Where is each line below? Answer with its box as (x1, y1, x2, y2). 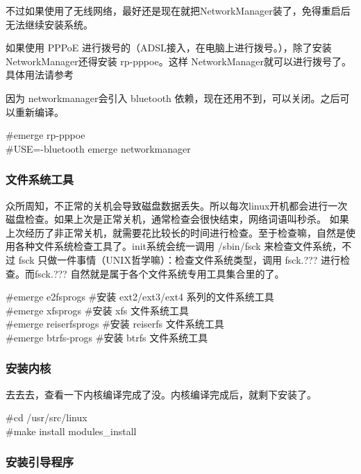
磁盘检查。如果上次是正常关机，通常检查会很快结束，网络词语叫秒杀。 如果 (6, 212, 349, 226)
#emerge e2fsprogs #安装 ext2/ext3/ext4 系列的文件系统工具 (6, 289, 274, 304)
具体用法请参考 (6, 67, 74, 82)
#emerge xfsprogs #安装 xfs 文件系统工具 (6, 303, 189, 317)
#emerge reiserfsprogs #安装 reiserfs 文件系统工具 (6, 316, 224, 331)
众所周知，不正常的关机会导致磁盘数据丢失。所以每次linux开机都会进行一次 (6, 198, 348, 212)
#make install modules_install (6, 423, 137, 438)
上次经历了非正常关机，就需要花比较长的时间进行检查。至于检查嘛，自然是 (6, 225, 346, 239)
